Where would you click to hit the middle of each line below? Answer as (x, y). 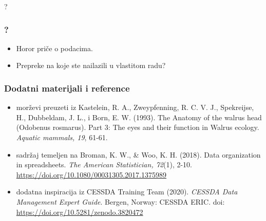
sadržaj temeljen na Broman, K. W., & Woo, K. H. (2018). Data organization (138, 154)
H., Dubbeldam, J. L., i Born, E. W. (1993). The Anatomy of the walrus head (139, 117)
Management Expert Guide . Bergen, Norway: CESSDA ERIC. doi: (120, 201)
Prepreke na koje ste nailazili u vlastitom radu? (91, 65)
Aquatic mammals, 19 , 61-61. (62, 137)
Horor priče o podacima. (54, 48)
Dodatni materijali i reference (67, 88)
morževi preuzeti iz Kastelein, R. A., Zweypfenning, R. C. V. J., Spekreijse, (135, 107)
